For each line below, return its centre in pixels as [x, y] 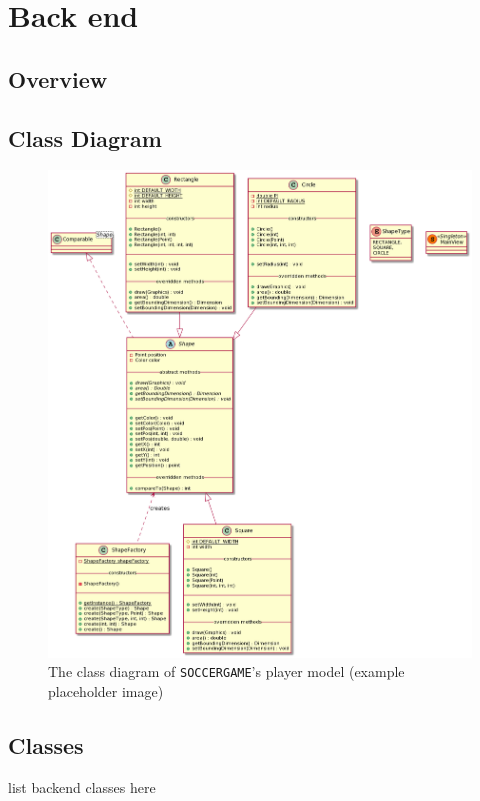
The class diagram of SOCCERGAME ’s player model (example [226, 671]
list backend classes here [82, 786]
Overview [58, 78]
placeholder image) [106, 690]
